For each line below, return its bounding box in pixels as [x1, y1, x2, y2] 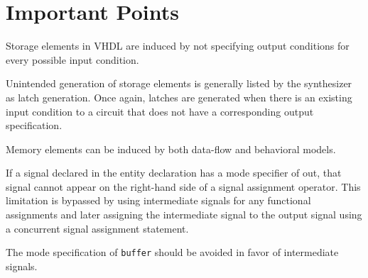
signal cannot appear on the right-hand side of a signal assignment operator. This [6, 179, 361, 194]
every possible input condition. [6, 52, 139, 67]
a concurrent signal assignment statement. [6, 221, 189, 235]
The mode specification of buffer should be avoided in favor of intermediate [6, 245, 339, 260]
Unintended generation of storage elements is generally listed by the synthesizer [6, 76, 352, 91]
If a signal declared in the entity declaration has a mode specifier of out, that [6, 165, 342, 180]
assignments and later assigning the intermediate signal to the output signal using [6, 207, 362, 222]
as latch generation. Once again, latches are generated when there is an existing [6, 89, 352, 104]
